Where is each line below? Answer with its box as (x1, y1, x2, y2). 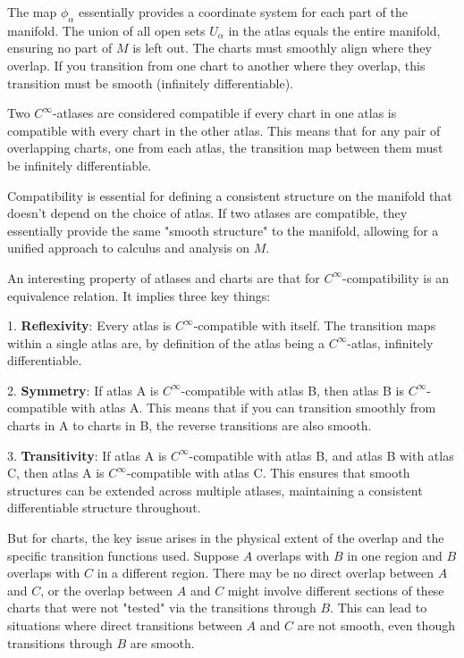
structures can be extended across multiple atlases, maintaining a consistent (7, 480, 423, 499)
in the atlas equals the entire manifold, (228, 21, 441, 39)
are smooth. (130, 633, 195, 652)
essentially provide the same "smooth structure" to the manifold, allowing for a (7, 221, 439, 239)
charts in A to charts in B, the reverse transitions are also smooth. (7, 416, 372, 435)
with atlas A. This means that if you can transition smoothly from (71, 398, 436, 417)
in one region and (347, 546, 443, 564)
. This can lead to (330, 598, 427, 617)
